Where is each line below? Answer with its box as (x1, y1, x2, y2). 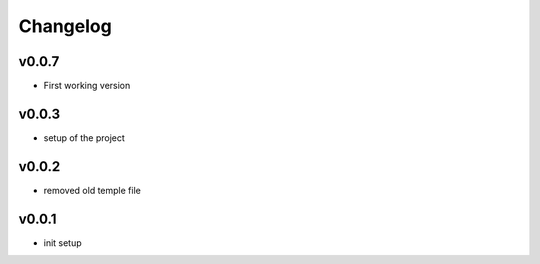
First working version (43, 80, 131, 92)
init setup (43, 236, 82, 249)
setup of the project (43, 131, 125, 144)
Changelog (18, 15, 112, 37)
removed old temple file (43, 184, 142, 196)
